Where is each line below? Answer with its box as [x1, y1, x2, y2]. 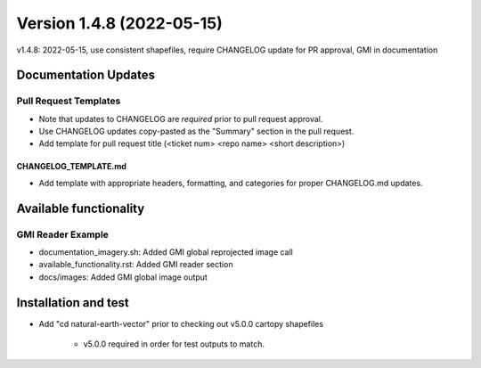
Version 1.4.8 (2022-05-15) [16, 13, 223, 33]
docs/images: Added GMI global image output [38, 272, 208, 282]
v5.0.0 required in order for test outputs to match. [83, 339, 265, 349]
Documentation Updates [16, 68, 156, 83]
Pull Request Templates [16, 94, 121, 107]
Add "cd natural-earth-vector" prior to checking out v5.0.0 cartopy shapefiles [38, 318, 324, 329]
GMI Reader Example [16, 228, 109, 241]
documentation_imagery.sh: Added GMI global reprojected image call [38, 247, 294, 258]
